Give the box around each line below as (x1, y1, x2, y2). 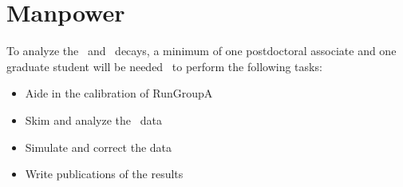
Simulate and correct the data (25, 138, 172, 155)
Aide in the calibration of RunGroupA (25, 85, 213, 101)
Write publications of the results (25, 165, 184, 182)
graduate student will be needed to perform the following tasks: (6, 58, 322, 74)
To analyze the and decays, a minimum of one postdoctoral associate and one (6, 42, 397, 59)
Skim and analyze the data (25, 111, 162, 128)
